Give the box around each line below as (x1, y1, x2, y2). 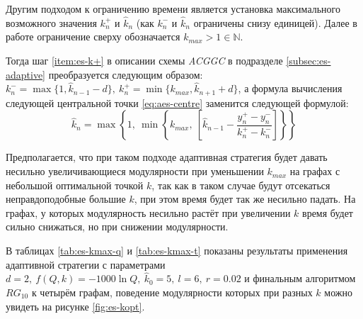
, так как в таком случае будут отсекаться (151, 177, 330, 192)
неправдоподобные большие (6, 191, 126, 206)
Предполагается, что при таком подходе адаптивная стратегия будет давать (6, 150, 328, 164)
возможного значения (6, 15, 97, 30)
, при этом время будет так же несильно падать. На (134, 191, 356, 206)
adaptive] (6, 67, 46, 82)
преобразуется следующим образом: (48, 67, 203, 82)
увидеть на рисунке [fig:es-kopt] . (6, 298, 145, 313)
